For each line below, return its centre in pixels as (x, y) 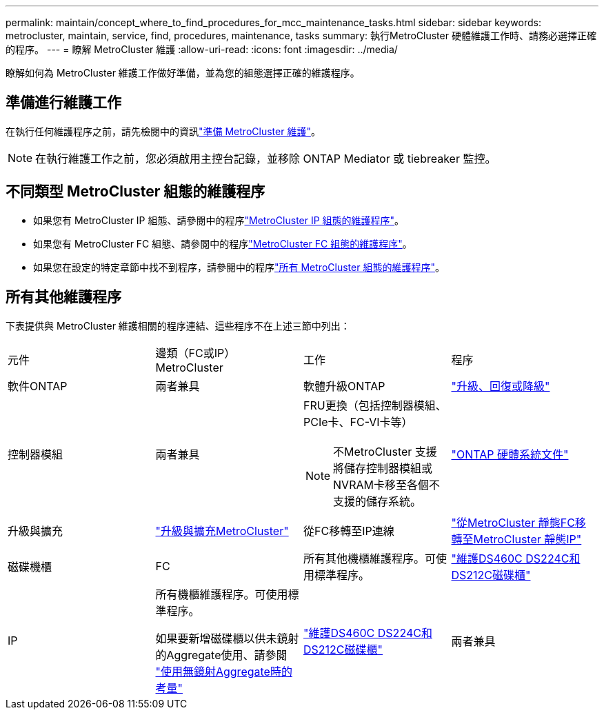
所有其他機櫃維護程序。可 (370, 558)
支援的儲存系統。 (377, 501)
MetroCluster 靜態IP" (527, 539)
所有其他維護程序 (63, 297)
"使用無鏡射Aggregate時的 (224, 671)
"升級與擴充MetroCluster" (222, 531)
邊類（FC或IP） (195, 353)
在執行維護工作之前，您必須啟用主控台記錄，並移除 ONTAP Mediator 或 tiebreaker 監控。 (266, 158)
